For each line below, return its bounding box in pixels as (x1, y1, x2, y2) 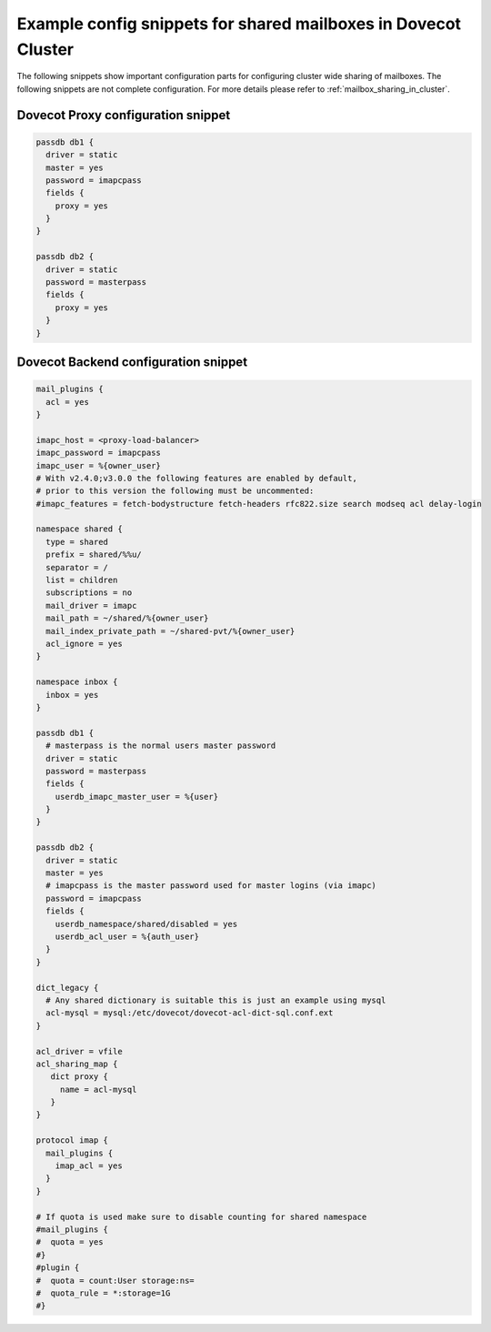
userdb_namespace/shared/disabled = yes (55, 919, 238, 929)
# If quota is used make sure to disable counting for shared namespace (35, 1211, 367, 1222)
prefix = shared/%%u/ (45, 550, 143, 560)
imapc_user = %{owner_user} (35, 460, 161, 470)
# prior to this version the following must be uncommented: (35, 486, 315, 496)
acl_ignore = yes (45, 639, 123, 649)
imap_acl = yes (55, 1161, 123, 1171)
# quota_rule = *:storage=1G (35, 1287, 171, 1298)
